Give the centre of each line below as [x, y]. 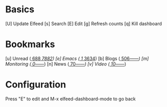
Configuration [36, 85]
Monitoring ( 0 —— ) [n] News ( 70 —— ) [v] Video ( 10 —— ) [66, 64]
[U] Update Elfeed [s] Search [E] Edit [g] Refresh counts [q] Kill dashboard [84, 24]
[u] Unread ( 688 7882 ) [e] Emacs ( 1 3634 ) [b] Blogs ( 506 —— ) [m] [77, 58]
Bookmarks [30, 44]
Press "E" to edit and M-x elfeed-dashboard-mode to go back [70, 99]
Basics [20, 9]
